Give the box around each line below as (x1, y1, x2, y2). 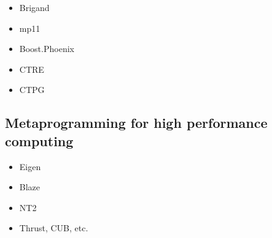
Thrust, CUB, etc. (19, 221, 88, 234)
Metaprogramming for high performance (5, 113, 268, 132)
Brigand (19, 1, 50, 13)
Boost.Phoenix (19, 42, 74, 55)
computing (5, 131, 74, 150)
